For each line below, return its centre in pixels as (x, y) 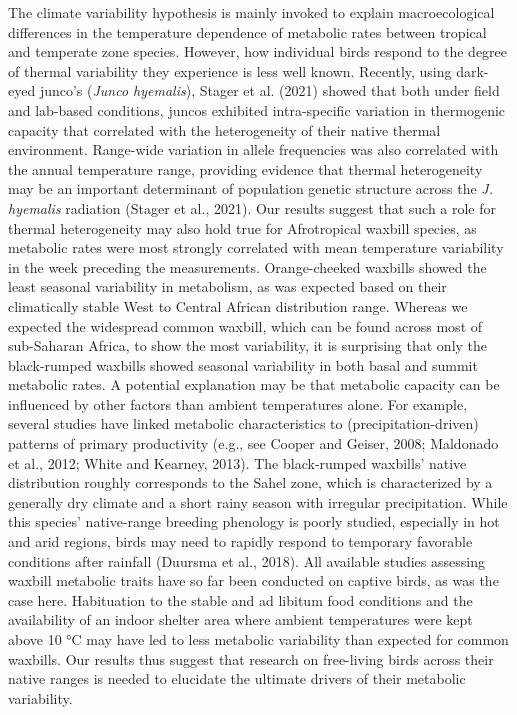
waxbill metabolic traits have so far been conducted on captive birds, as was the (253, 580)
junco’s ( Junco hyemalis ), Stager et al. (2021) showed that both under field (269, 90)
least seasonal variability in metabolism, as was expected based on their (227, 286)
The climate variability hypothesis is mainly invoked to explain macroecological (251, 12)
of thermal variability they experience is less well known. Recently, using (230, 70)
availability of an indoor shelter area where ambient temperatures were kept (240, 619)
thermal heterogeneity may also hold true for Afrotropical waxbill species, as (242, 227)
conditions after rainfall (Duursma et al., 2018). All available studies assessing (246, 560)
